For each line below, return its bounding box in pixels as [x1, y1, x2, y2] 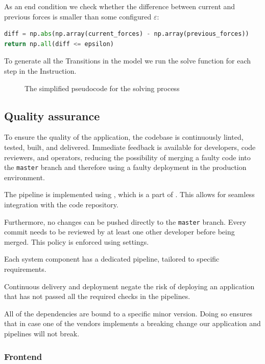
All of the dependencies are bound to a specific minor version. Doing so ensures [4, 308, 253, 318]
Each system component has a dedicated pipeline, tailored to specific [4, 253, 220, 264]
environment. [4, 172, 45, 182]
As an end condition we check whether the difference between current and [4, 1, 235, 11]
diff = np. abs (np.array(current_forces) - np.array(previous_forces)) [4, 30, 249, 38]
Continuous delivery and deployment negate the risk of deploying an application [4, 281, 255, 291]
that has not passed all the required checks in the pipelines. [4, 291, 190, 302]
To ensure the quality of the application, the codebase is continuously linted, [4, 132, 244, 142]
